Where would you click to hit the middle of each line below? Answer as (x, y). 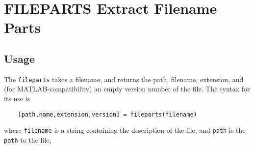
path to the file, (28, 139)
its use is (17, 99)
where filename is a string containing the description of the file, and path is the (125, 130)
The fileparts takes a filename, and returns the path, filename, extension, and (124, 79)
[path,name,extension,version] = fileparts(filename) (107, 114)
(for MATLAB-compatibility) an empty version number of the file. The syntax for (127, 89)
